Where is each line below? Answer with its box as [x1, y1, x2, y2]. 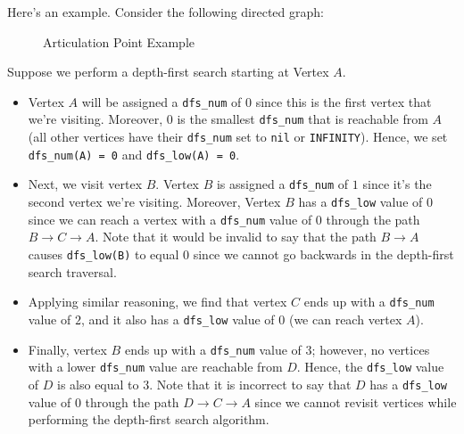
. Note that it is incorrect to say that [149, 374, 352, 393]
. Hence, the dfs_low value [296, 357, 444, 376]
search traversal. [28, 262, 117, 281]
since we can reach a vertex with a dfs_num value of [28, 209, 312, 228]
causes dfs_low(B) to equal [28, 244, 179, 263]
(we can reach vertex [288, 309, 402, 328]
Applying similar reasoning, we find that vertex [28, 292, 287, 311]
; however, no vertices [311, 340, 430, 358]
